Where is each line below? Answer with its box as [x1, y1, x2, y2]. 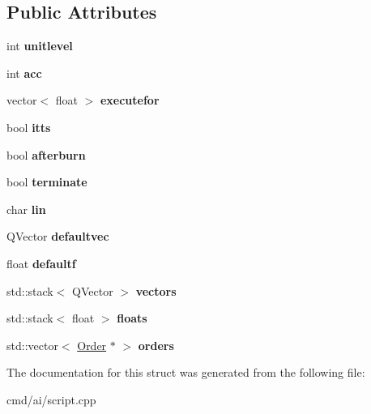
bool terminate [6, 173, 87, 190]
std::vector [6, 336, 58, 353]
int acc [6, 64, 42, 81]
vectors [135, 282, 177, 299]
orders [138, 336, 174, 353]
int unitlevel [6, 37, 73, 54]
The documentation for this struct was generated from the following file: [6, 364, 365, 381]
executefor [100, 92, 160, 109]
